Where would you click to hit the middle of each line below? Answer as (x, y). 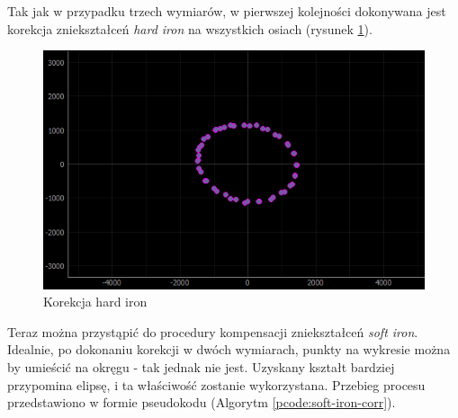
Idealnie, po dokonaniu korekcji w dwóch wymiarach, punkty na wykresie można (229, 349)
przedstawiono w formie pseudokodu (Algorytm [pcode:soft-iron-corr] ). (202, 402)
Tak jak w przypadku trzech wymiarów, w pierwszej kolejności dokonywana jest (227, 11)
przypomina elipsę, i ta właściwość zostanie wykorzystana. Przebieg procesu (216, 384)
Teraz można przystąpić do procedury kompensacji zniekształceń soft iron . (213, 331)
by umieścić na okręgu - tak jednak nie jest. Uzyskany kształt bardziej (201, 366)
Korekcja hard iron (95, 302)
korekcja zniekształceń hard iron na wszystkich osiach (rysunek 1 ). (190, 28)
